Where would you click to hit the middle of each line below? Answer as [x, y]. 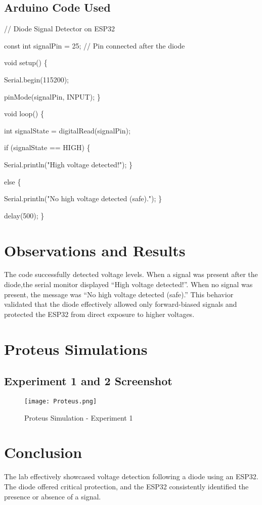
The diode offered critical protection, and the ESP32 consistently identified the [126, 486]
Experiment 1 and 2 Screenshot [88, 381]
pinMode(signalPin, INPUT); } [52, 96]
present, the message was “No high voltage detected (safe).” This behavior [119, 294]
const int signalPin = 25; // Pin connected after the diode [95, 45]
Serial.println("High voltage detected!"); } [69, 164]
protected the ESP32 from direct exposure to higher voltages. [99, 314]
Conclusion [43, 452]
